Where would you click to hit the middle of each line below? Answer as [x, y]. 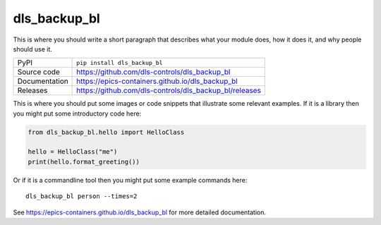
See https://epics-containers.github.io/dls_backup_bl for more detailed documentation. [140, 212]
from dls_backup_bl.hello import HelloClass [106, 132]
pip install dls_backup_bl [120, 62]
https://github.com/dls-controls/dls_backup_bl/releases [169, 90]
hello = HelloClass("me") [73, 152]
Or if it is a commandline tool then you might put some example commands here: [130, 180]
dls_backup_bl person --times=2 [81, 196]
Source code [38, 72]
